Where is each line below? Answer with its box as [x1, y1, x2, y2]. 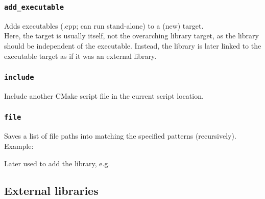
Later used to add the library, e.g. [4, 158, 110, 168]
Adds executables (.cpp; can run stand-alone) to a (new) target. [4, 20, 204, 31]
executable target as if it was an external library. [4, 50, 157, 61]
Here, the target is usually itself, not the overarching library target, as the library [4, 30, 259, 41]
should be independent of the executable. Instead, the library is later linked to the [4, 40, 261, 51]
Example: [4, 140, 34, 151]
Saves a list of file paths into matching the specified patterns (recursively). [4, 130, 236, 141]
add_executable [4, 3, 64, 11]
